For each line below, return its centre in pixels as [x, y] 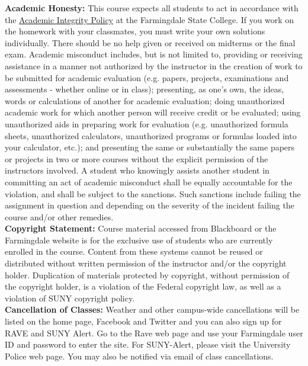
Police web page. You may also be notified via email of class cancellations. [139, 356]
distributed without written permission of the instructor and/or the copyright [146, 263]
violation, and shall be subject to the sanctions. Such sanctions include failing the [153, 193]
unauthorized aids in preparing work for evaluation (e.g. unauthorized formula [147, 123]
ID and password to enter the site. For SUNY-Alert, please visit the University [148, 344]
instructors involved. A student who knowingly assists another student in [137, 170]
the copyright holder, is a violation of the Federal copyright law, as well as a [143, 286]
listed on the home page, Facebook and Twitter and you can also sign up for [143, 321]
